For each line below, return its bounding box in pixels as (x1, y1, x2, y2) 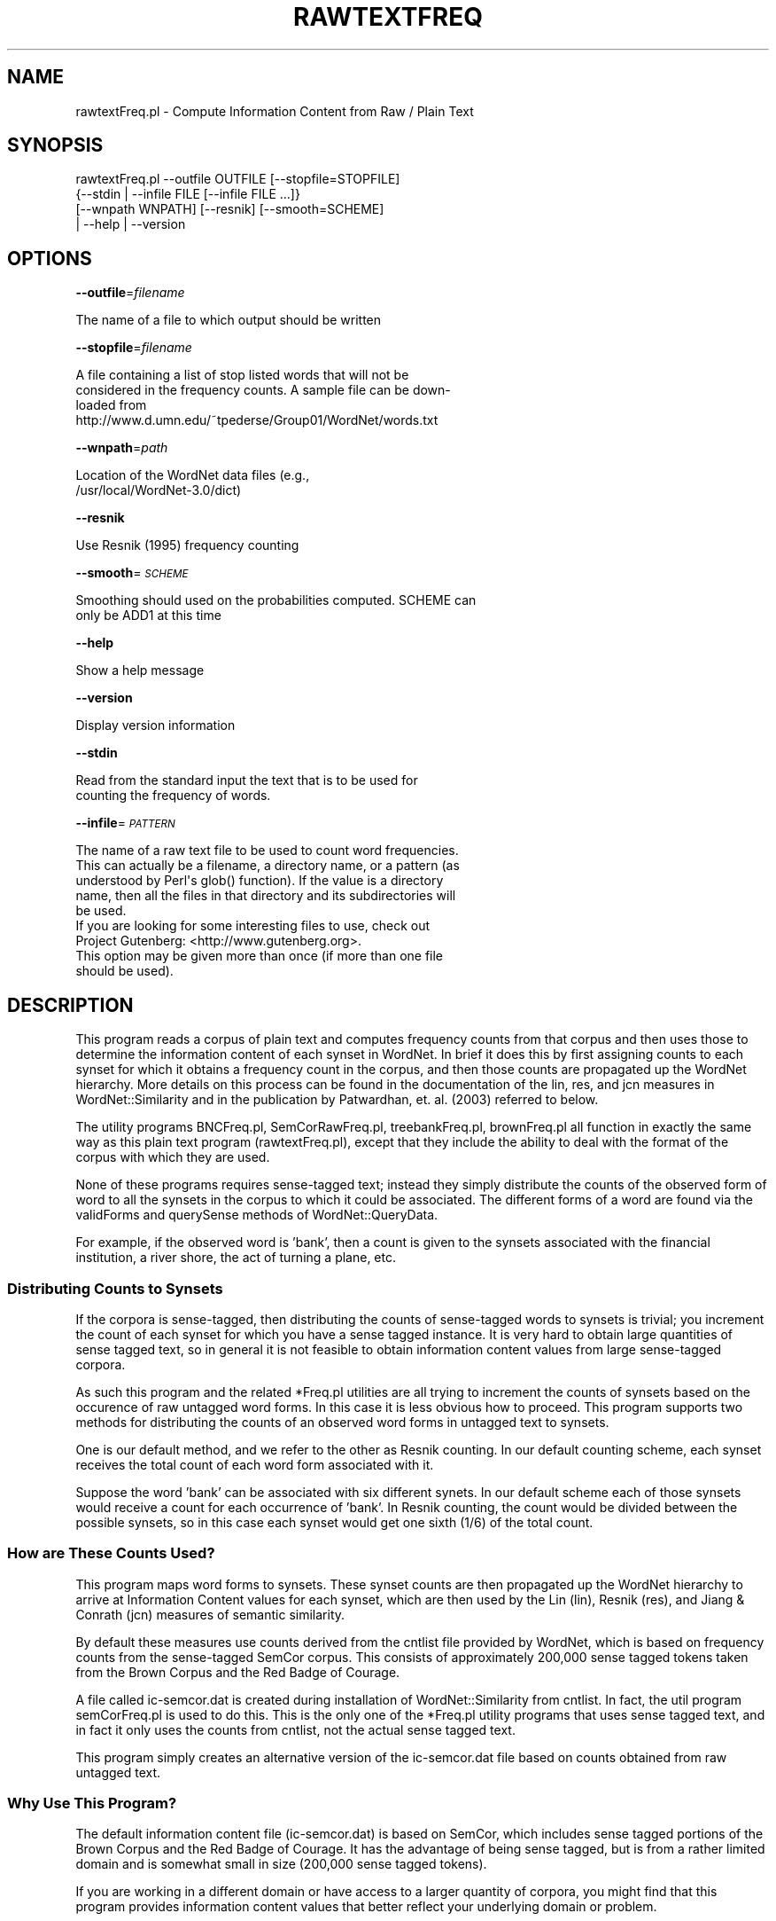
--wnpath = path (75, 440, 168, 456)
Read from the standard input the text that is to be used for (75, 772, 418, 788)
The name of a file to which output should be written (75, 312, 382, 328)
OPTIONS (7, 247, 92, 270)
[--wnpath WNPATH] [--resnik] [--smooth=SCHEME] (75, 201, 384, 217)
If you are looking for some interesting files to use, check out (75, 918, 431, 934)
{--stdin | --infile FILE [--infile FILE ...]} (75, 186, 300, 202)
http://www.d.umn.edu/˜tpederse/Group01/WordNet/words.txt (75, 412, 438, 428)
